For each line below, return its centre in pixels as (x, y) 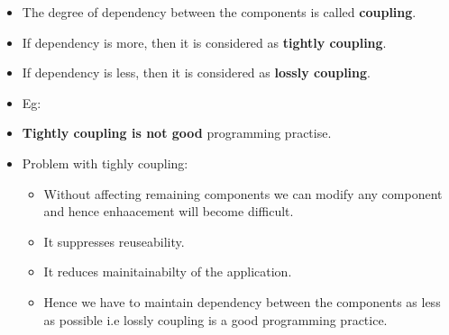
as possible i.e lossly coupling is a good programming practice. (215, 319)
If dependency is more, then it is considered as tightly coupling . (204, 42)
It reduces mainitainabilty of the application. (168, 272)
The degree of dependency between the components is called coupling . (219, 12)
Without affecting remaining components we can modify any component (243, 193)
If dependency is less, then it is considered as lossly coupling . (196, 72)
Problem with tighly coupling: (105, 163)
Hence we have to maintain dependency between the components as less (242, 301)
